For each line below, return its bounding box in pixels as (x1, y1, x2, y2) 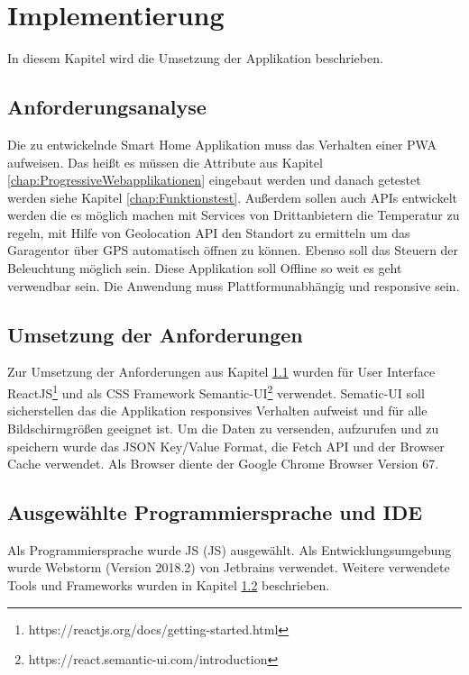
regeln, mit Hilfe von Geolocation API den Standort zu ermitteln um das (7, 223, 410, 242)
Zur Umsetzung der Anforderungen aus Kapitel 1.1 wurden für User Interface (7, 362, 436, 381)
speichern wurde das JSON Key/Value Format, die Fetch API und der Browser (7, 436, 445, 455)
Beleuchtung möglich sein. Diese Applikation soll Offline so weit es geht (7, 259, 402, 278)
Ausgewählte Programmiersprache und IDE (7, 498, 423, 526)
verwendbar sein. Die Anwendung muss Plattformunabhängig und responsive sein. (7, 276, 460, 295)
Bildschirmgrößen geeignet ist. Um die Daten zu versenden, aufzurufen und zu (7, 418, 439, 437)
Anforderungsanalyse (7, 93, 207, 121)
